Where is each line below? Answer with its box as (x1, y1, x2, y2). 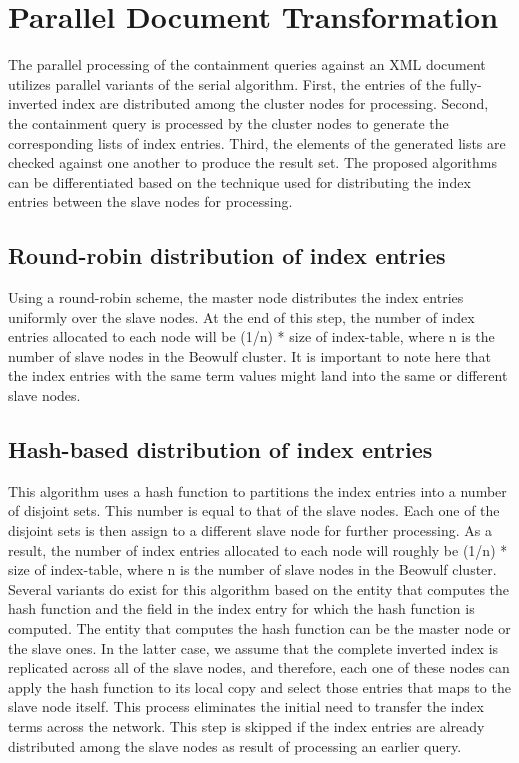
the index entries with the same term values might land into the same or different (8, 365, 508, 386)
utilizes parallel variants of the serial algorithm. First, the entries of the (8, 73, 446, 94)
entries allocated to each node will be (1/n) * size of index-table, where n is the (8, 326, 495, 347)
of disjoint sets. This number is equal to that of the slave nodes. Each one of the (8, 500, 500, 521)
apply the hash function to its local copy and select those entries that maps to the (8, 676, 511, 697)
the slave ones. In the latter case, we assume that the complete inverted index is (8, 637, 499, 658)
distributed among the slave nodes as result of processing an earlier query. (8, 735, 462, 756)
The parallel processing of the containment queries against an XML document (8, 54, 486, 75)
